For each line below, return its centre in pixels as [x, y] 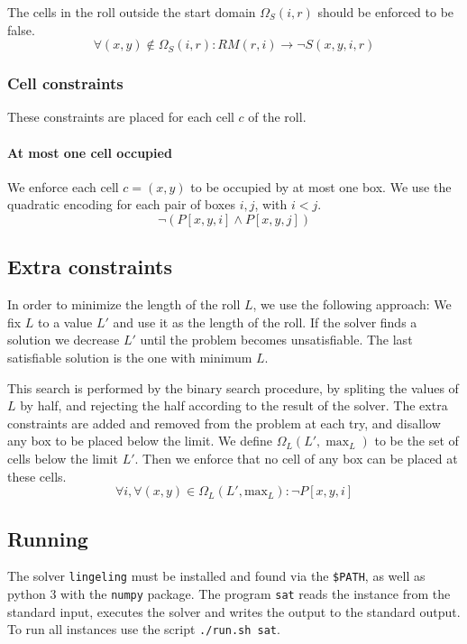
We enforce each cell [63, 186]
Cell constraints [65, 83]
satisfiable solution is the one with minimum [130, 357]
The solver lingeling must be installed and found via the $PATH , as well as [216, 576]
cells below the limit [63, 458]
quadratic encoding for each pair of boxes [121, 204]
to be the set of [417, 441]
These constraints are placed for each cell [121, 117]
